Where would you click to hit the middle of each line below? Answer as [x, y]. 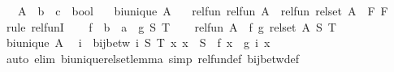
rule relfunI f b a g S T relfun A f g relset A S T [171, 26]
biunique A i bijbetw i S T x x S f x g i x [138, 42]
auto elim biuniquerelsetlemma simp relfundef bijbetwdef [153, 58]
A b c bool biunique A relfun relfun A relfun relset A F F [203, 11]
